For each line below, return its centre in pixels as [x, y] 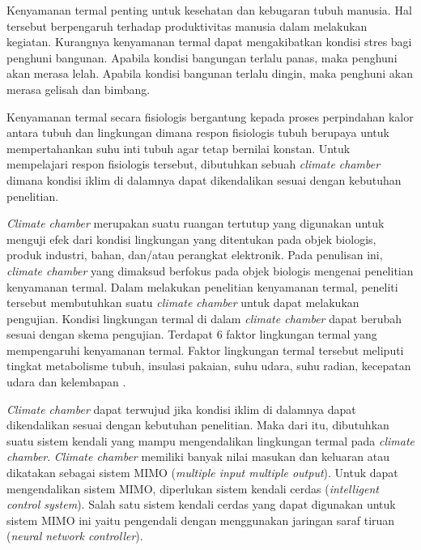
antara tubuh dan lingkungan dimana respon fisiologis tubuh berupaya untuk [198, 132]
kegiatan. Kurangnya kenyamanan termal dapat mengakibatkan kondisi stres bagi [209, 42]
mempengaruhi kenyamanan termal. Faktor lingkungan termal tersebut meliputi [205, 350]
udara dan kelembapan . [66, 382]
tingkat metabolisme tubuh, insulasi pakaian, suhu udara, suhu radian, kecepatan [209, 366]
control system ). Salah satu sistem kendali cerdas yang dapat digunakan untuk [201, 504]
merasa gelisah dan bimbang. [79, 89]
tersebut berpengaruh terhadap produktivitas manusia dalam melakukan [187, 26]
